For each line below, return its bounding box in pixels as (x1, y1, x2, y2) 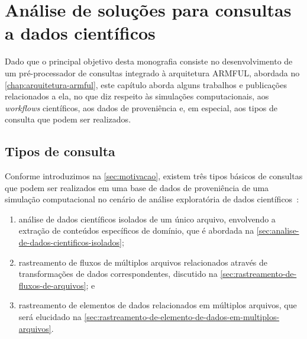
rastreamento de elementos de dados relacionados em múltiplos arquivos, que (18, 299, 297, 311)
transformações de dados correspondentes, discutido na (18, 267, 218, 280)
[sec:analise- (256, 224, 299, 237)
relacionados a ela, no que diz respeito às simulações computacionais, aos (5, 90, 269, 102)
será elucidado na (18, 311, 82, 323)
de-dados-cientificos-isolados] (18, 236, 122, 248)
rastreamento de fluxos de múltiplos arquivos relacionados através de (18, 256, 268, 268)
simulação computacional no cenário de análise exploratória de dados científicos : (5, 193, 299, 205)
